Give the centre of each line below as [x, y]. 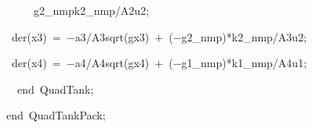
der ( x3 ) [29, 36]
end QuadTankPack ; [56, 115]
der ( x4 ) [29, 63]
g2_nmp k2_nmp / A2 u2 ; [92, 10]
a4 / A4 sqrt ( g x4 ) [112, 63]
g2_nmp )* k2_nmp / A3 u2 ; [244, 36]
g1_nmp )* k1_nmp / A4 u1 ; [244, 63]
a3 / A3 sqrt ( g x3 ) [112, 36]
